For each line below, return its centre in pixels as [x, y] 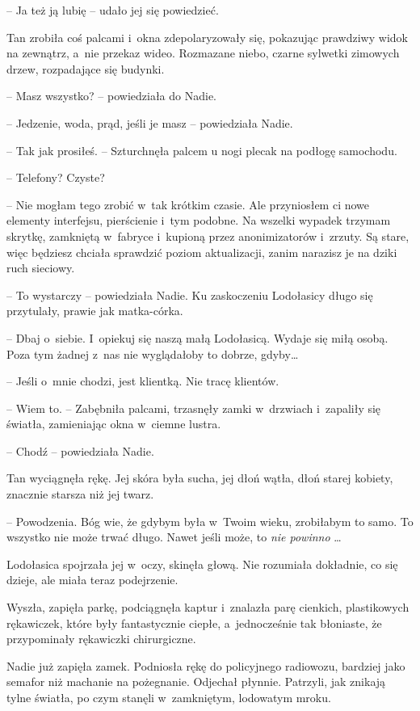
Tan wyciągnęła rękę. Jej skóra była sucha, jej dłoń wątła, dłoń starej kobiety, [200, 478]
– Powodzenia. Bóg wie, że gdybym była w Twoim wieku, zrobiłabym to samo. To [210, 521]
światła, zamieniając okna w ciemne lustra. [114, 424]
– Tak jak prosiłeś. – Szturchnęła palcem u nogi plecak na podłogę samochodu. [202, 150]
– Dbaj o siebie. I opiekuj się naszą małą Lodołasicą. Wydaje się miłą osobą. [197, 337]
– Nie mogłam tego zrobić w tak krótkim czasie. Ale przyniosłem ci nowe [188, 204]
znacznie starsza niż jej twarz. [80, 494]
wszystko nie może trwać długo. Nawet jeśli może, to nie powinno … [174, 537]
